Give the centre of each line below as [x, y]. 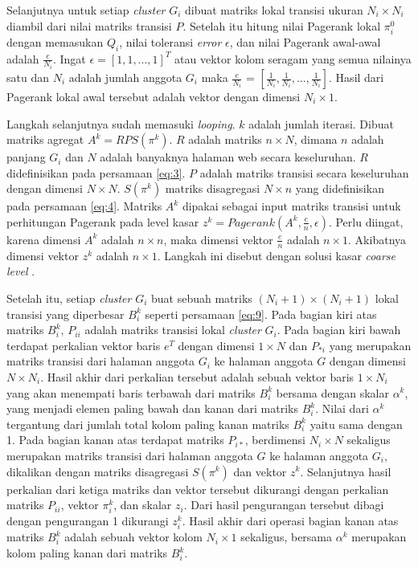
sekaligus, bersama [287, 537]
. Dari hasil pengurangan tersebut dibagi [284, 505]
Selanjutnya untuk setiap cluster [86, 10]
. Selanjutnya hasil [346, 471]
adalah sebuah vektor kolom [133, 537]
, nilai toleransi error [170, 41]
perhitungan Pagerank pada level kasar [103, 221]
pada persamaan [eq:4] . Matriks [84, 206]
